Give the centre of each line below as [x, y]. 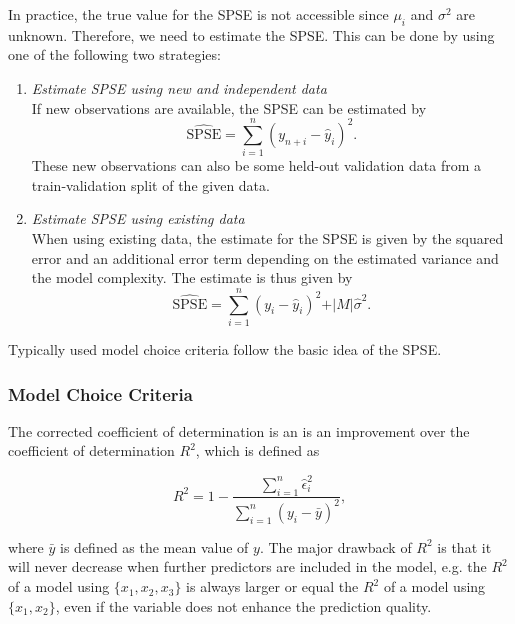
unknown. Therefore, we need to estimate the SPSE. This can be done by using [251, 34]
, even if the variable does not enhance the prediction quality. [243, 605]
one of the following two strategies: [114, 54]
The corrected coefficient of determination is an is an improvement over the [239, 430]
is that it [464, 546]
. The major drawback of [335, 546]
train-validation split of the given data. [150, 184]
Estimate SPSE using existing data [138, 218]
